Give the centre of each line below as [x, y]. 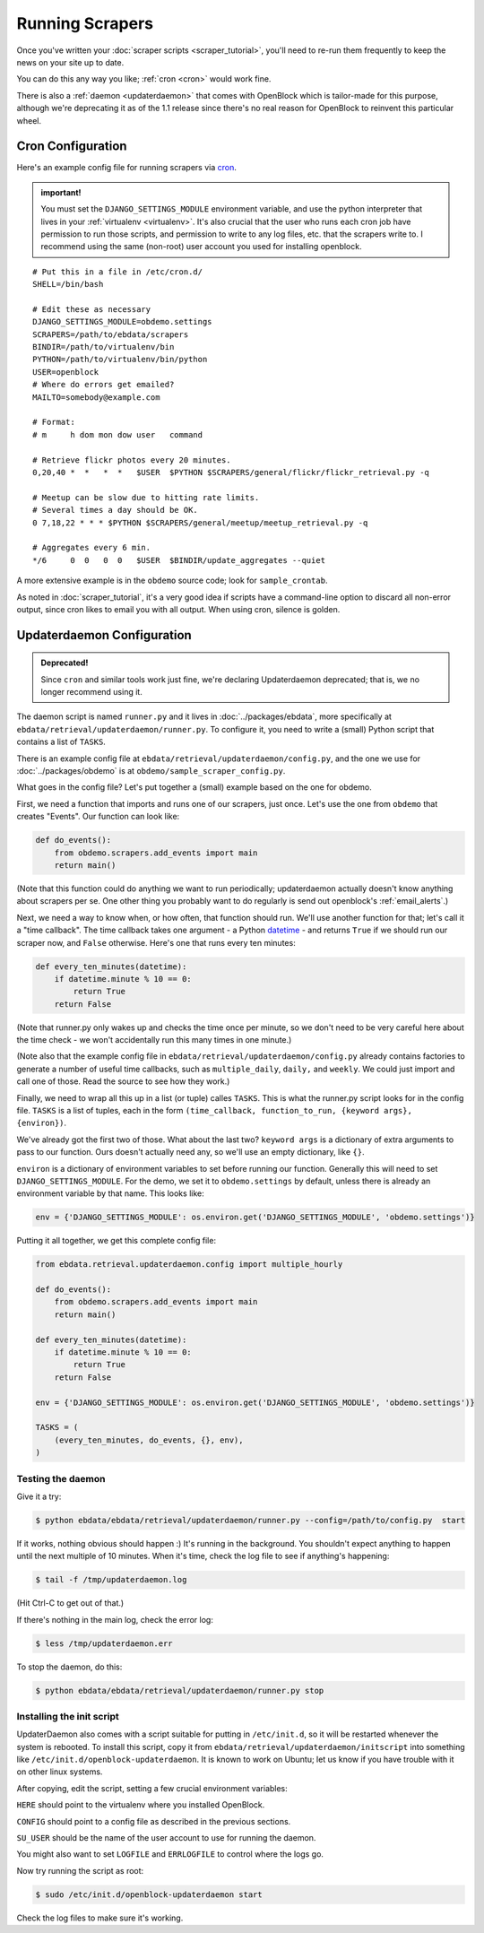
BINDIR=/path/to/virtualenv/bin [104, 347]
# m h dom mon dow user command [118, 434]
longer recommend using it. [91, 692]
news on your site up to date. [70, 62]
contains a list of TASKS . [61, 742]
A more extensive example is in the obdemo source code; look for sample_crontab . [172, 581]
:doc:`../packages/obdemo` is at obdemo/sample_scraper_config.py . [151, 771]
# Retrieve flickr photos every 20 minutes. [132, 460]
